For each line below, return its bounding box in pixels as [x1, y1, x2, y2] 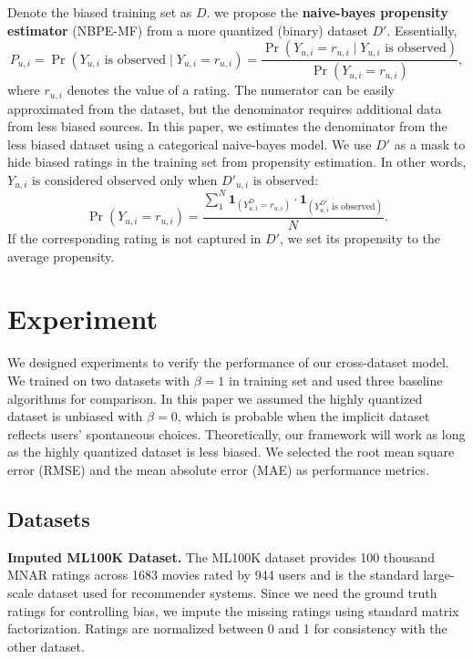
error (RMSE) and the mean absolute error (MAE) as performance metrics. [7, 459, 429, 479]
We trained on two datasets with [7, 370, 190, 389]
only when [159, 170, 218, 189]
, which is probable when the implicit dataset [177, 407, 430, 426]
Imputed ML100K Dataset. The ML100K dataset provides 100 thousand [7, 547, 435, 566]
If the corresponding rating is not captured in [7, 229, 262, 248]
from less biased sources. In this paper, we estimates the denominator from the [7, 117, 447, 136]
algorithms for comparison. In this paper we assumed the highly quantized [7, 388, 423, 407]
